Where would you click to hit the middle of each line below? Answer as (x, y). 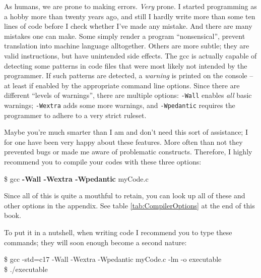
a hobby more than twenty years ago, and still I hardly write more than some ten (130, 16)
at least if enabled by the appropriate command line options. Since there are (122, 85)
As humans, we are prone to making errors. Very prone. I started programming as (130, 6)
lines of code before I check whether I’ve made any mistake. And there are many (128, 26)
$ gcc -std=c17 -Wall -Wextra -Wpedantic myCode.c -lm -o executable (113, 259)
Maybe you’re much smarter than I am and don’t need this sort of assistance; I (126, 132)
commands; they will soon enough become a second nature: (95, 242)
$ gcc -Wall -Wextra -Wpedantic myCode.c (76, 178)
